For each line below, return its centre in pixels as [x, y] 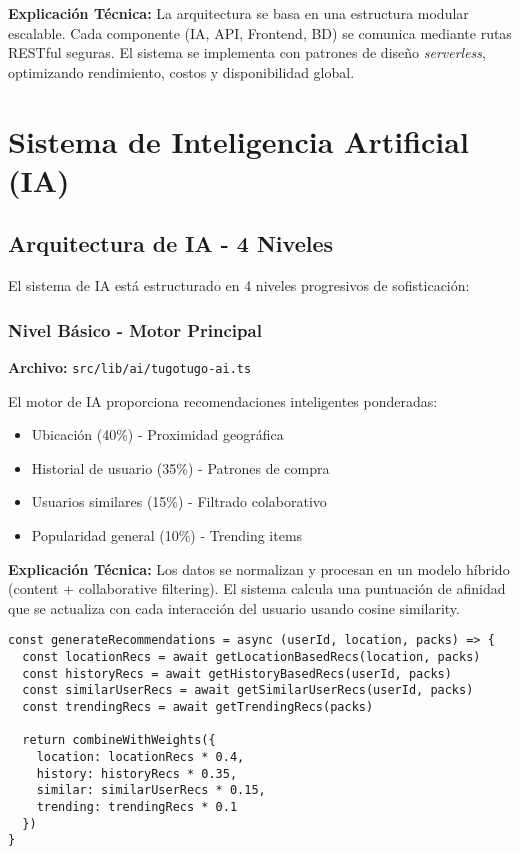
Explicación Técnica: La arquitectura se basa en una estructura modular [238, 13]
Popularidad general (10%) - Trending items [167, 534]
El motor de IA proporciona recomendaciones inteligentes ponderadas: [223, 400]
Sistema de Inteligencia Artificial [238, 140]
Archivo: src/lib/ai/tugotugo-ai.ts [130, 366]
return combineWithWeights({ [119, 740]
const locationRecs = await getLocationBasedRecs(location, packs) [251, 657]
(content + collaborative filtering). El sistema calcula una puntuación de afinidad [257, 588]
